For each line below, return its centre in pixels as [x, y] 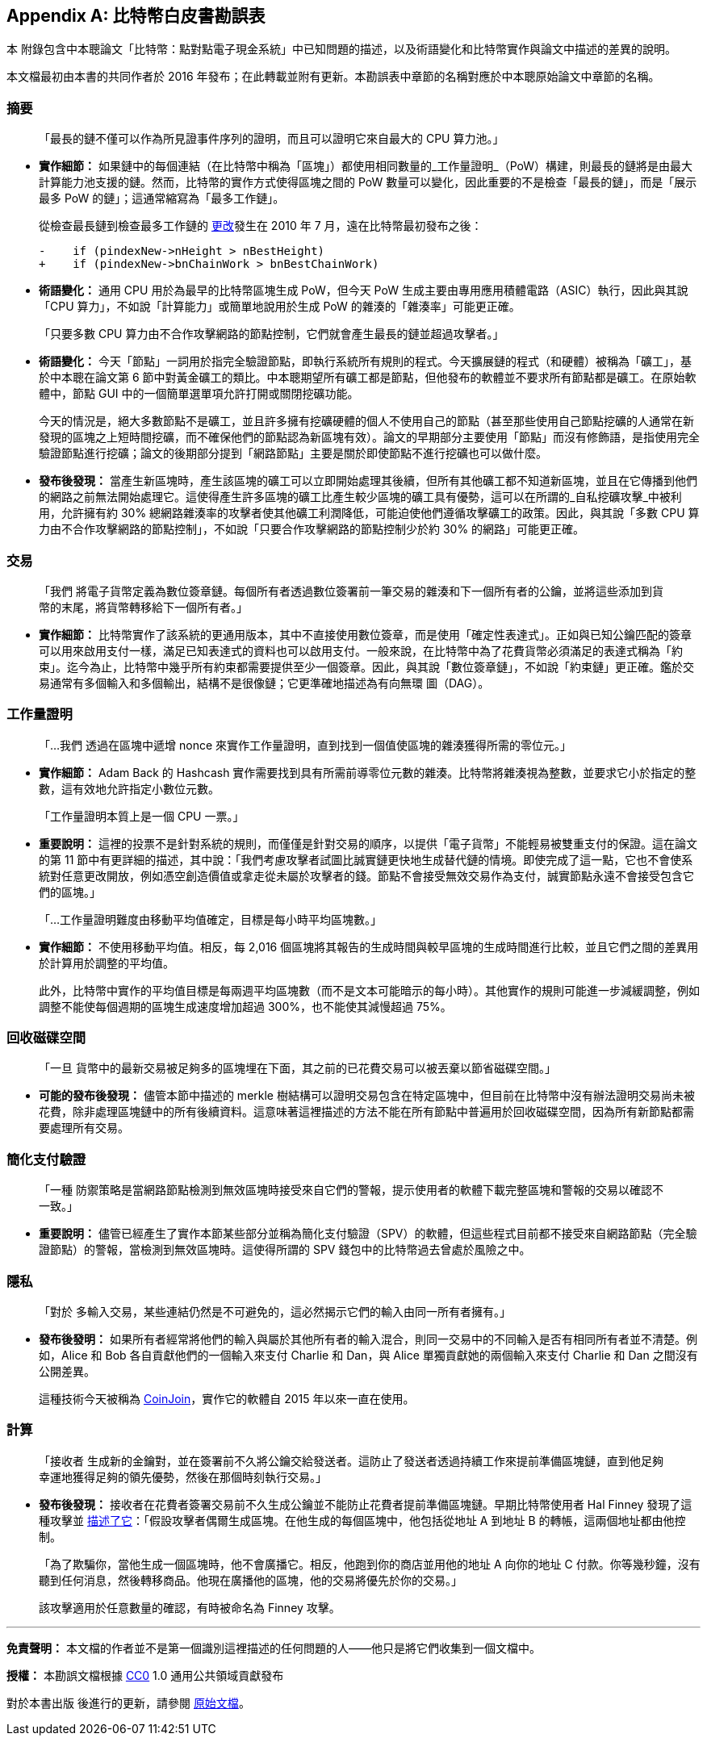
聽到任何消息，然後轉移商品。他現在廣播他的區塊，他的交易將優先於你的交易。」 [251, 1580]
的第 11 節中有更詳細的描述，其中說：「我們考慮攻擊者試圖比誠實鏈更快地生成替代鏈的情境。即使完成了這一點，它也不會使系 [366, 859]
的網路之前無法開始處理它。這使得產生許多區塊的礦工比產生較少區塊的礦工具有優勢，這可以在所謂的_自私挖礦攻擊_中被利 [360, 497]
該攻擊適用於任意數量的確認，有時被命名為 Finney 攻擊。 [190, 1607]
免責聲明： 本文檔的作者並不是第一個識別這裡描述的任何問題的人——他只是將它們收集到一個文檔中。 [274, 1648]
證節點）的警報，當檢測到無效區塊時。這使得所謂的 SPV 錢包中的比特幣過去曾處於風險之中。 [285, 1250]
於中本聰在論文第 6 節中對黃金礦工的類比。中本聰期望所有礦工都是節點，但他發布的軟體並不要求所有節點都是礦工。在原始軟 [368, 378]
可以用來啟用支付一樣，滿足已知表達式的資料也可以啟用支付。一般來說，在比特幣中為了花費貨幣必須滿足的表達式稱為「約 [361, 650]
